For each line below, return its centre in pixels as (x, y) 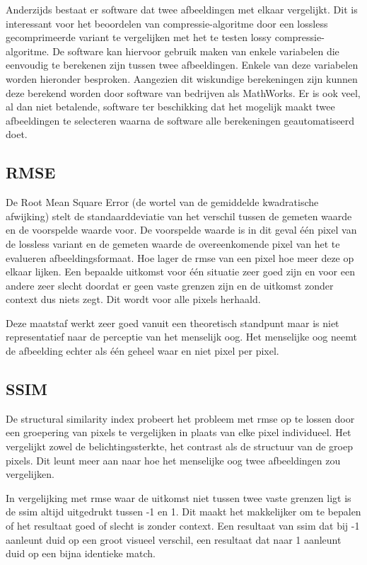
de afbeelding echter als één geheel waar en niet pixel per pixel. (142, 351)
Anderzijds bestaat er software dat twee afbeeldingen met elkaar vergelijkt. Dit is (182, 9)
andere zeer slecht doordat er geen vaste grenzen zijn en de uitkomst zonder (170, 285)
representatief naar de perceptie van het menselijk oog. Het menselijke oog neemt (181, 337)
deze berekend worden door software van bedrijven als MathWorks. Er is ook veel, (183, 92)
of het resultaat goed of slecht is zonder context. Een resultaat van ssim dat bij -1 (183, 526)
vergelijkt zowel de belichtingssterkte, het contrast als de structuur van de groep (179, 446)
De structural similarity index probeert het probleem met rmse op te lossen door (180, 418)
